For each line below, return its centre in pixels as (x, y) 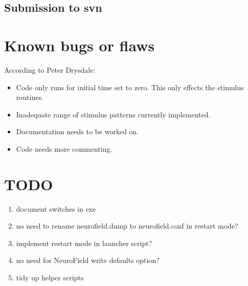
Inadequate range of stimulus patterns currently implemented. (113, 114)
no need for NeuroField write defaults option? (88, 260)
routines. (30, 97)
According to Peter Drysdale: (50, 69)
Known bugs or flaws (80, 45)
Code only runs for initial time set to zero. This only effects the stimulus (130, 87)
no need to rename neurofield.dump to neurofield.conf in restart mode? (127, 226)
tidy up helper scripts (50, 277)
